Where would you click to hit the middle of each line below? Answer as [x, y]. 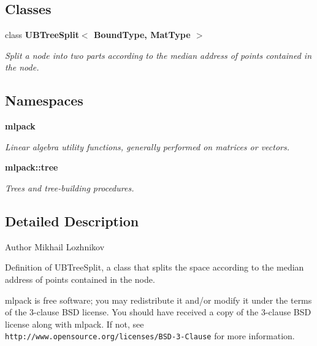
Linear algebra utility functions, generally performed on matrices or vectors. [147, 146]
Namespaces [44, 100]
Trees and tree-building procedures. [70, 187]
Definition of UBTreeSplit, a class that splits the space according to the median [155, 267]
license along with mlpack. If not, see [74, 324]
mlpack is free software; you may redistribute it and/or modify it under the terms [158, 300]
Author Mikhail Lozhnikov [55, 246]
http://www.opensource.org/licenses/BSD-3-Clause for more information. [150, 336]
